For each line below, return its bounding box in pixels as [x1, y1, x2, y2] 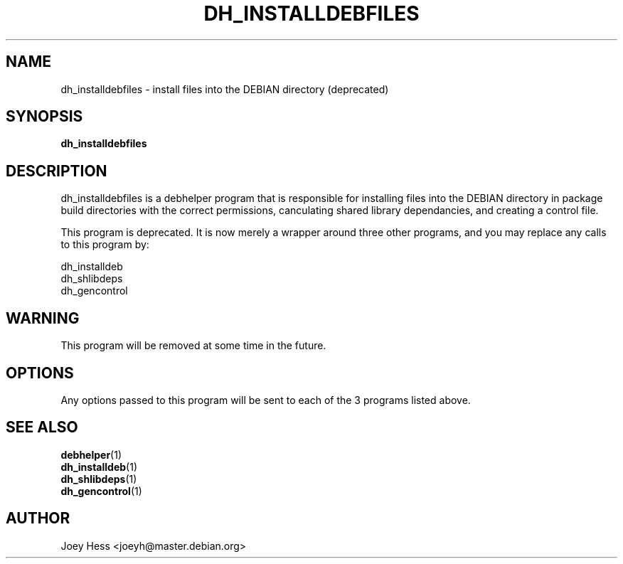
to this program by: [60, 238, 149, 251]
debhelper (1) [60, 448, 122, 461]
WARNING [6, 309, 80, 327]
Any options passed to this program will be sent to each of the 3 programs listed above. [60, 393, 471, 406]
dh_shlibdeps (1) [60, 472, 137, 485]
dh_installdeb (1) [60, 460, 137, 473]
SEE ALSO [6, 418, 78, 437]
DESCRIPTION [6, 161, 107, 180]
